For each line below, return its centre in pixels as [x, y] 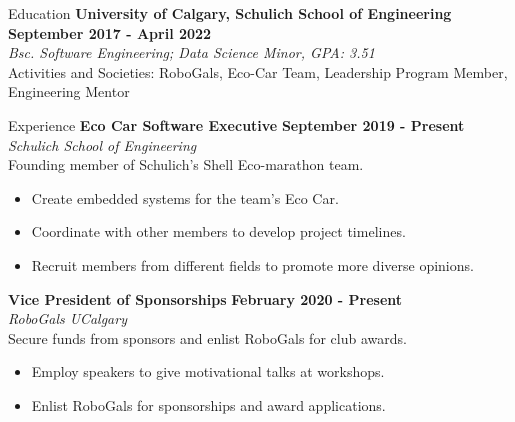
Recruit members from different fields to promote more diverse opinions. [252, 264]
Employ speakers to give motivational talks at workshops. [208, 371]
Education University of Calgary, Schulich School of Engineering [230, 13]
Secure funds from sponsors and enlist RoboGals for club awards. [207, 337]
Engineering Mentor [69, 91]
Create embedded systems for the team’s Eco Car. [185, 197]
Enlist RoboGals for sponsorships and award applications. [208, 404]
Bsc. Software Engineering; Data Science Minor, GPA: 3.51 [191, 52]
